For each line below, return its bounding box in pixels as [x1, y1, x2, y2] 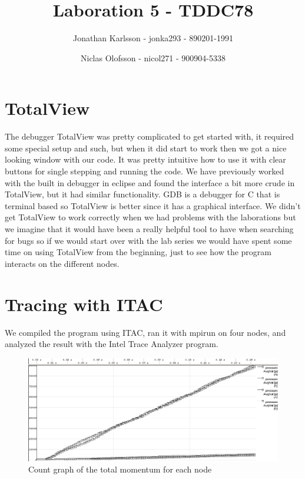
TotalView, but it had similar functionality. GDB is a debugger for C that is [5, 188, 280, 200]
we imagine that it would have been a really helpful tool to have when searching [5, 223, 294, 234]
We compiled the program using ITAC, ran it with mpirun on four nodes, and [5, 326, 286, 338]
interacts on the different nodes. [5, 257, 120, 269]
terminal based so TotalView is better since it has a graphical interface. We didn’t [5, 199, 301, 212]
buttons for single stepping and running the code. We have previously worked [5, 165, 284, 177]
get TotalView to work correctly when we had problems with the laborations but [5, 211, 296, 223]
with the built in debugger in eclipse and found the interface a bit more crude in [5, 176, 295, 189]
